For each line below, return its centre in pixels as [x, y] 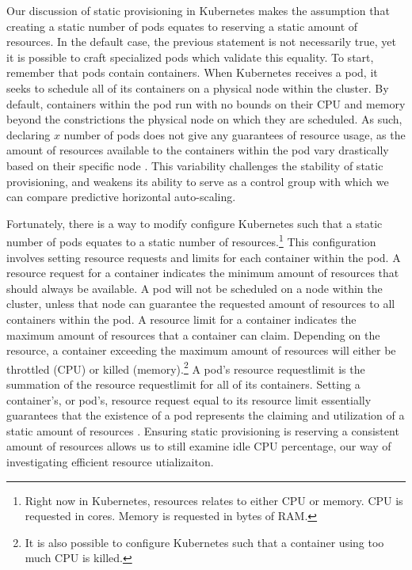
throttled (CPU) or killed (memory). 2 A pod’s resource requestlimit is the [186, 367]
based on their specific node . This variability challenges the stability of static [195, 165]
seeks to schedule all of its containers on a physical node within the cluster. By [198, 87]
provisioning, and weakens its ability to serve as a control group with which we [198, 181]
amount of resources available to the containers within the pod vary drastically [198, 150]
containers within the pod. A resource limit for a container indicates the [181, 319]
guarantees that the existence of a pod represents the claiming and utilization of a [206, 415]
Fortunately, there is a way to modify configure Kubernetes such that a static [195, 223]
